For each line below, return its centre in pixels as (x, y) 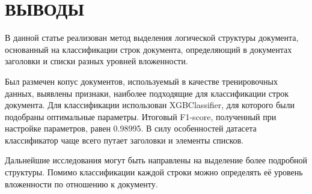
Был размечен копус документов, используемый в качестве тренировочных (141, 81)
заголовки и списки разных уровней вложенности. (96, 61)
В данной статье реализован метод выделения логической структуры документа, (152, 38)
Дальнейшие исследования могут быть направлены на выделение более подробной (156, 160)
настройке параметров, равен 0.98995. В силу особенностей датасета (131, 128)
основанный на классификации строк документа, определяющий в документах (148, 49)
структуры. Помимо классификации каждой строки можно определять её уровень (154, 172)
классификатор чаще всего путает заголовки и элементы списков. (124, 140)
